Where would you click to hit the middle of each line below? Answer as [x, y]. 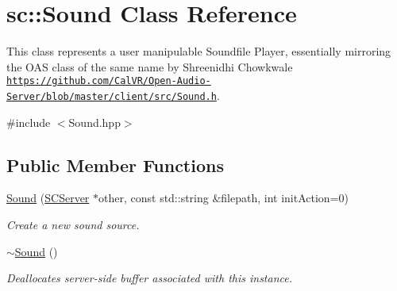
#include [29, 122]
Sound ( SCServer [48, 198]
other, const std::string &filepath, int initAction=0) [224, 198]
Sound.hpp [94, 122]
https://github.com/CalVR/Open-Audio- [109, 81]
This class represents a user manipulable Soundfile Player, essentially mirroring [199, 51]
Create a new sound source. [73, 225]
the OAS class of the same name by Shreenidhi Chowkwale [150, 66]
